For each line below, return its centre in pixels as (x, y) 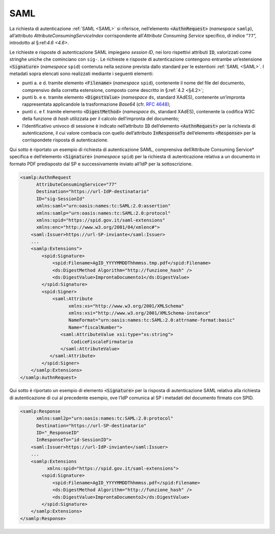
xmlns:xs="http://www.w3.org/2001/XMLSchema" (126, 306)
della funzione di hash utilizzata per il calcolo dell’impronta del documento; (101, 119)
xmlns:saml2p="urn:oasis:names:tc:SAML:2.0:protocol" (105, 418)
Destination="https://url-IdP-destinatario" (93, 192)
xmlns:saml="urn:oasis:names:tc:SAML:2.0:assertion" (103, 206)
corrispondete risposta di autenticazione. (65, 140)
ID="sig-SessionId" (61, 199)
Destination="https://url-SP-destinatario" (91, 426)
